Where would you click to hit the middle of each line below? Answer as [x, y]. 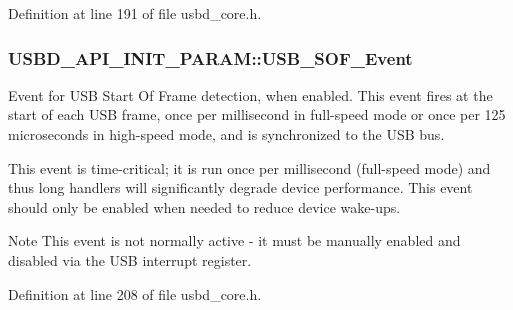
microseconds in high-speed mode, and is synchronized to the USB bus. [226, 134]
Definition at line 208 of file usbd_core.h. [135, 293]
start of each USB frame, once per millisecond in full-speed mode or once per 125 [257, 114]
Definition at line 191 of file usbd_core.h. [135, 13]
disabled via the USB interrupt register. [130, 259]
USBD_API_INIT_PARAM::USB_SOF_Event [210, 57]
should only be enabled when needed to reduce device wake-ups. [204, 206]
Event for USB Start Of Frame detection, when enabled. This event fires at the [250, 94]
